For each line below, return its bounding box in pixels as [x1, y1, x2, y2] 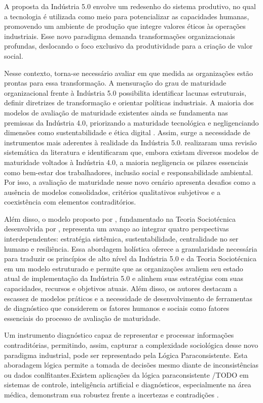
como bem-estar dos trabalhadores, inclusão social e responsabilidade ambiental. [4, 167, 253, 177]
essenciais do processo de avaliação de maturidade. [4, 312, 161, 323]
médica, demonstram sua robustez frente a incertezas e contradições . [4, 389, 219, 399]
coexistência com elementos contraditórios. [4, 196, 136, 207]
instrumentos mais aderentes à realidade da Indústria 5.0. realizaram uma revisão [4, 137, 257, 147]
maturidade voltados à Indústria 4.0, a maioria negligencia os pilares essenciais [4, 156, 248, 167]
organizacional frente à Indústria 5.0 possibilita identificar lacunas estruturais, [4, 87, 246, 98]
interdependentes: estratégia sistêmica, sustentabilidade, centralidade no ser [4, 233, 239, 244]
